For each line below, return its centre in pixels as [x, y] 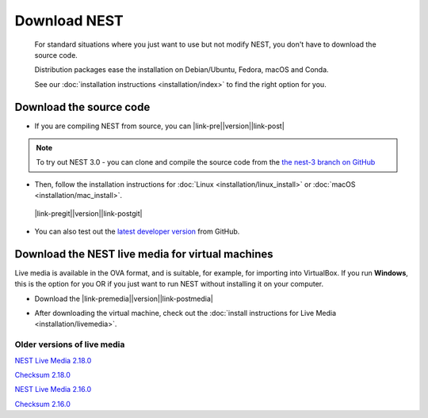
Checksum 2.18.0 [43, 374]
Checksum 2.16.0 [42, 404]
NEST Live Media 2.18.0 [53, 360]
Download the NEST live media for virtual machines [144, 254]
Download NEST [69, 21]
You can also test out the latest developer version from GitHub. [137, 231]
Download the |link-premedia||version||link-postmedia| [124, 298]
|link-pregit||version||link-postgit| [88, 213]
